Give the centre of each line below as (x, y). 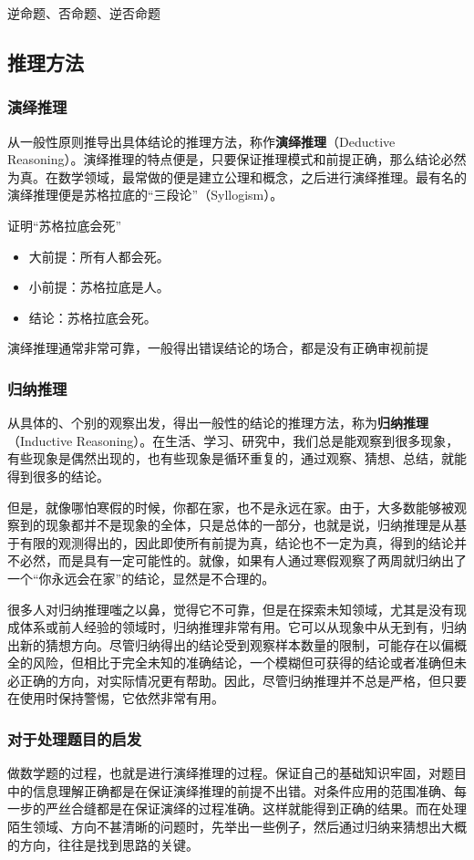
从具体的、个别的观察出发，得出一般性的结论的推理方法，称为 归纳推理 (218, 423)
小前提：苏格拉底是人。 (99, 287)
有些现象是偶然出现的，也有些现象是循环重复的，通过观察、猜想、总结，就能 (237, 458)
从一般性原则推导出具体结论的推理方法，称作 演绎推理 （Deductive (201, 141)
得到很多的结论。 (58, 476)
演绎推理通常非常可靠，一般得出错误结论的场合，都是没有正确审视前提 (218, 348)
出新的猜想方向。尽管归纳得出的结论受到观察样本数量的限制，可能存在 (218, 644)
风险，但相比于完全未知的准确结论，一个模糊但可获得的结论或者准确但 (243, 663)
